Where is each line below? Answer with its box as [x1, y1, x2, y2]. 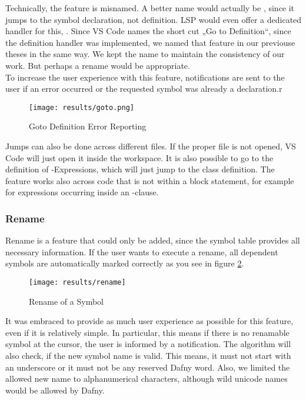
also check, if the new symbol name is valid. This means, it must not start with [5, 349, 291, 361]
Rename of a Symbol [29, 295, 104, 307]
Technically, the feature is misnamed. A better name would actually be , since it [5, 2, 295, 14]
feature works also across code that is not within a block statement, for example [5, 174, 294, 186]
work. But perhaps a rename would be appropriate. [5, 59, 190, 71]
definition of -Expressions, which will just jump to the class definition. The [5, 163, 275, 175]
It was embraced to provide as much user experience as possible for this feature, [5, 315, 294, 327]
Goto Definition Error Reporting [29, 120, 147, 132]
